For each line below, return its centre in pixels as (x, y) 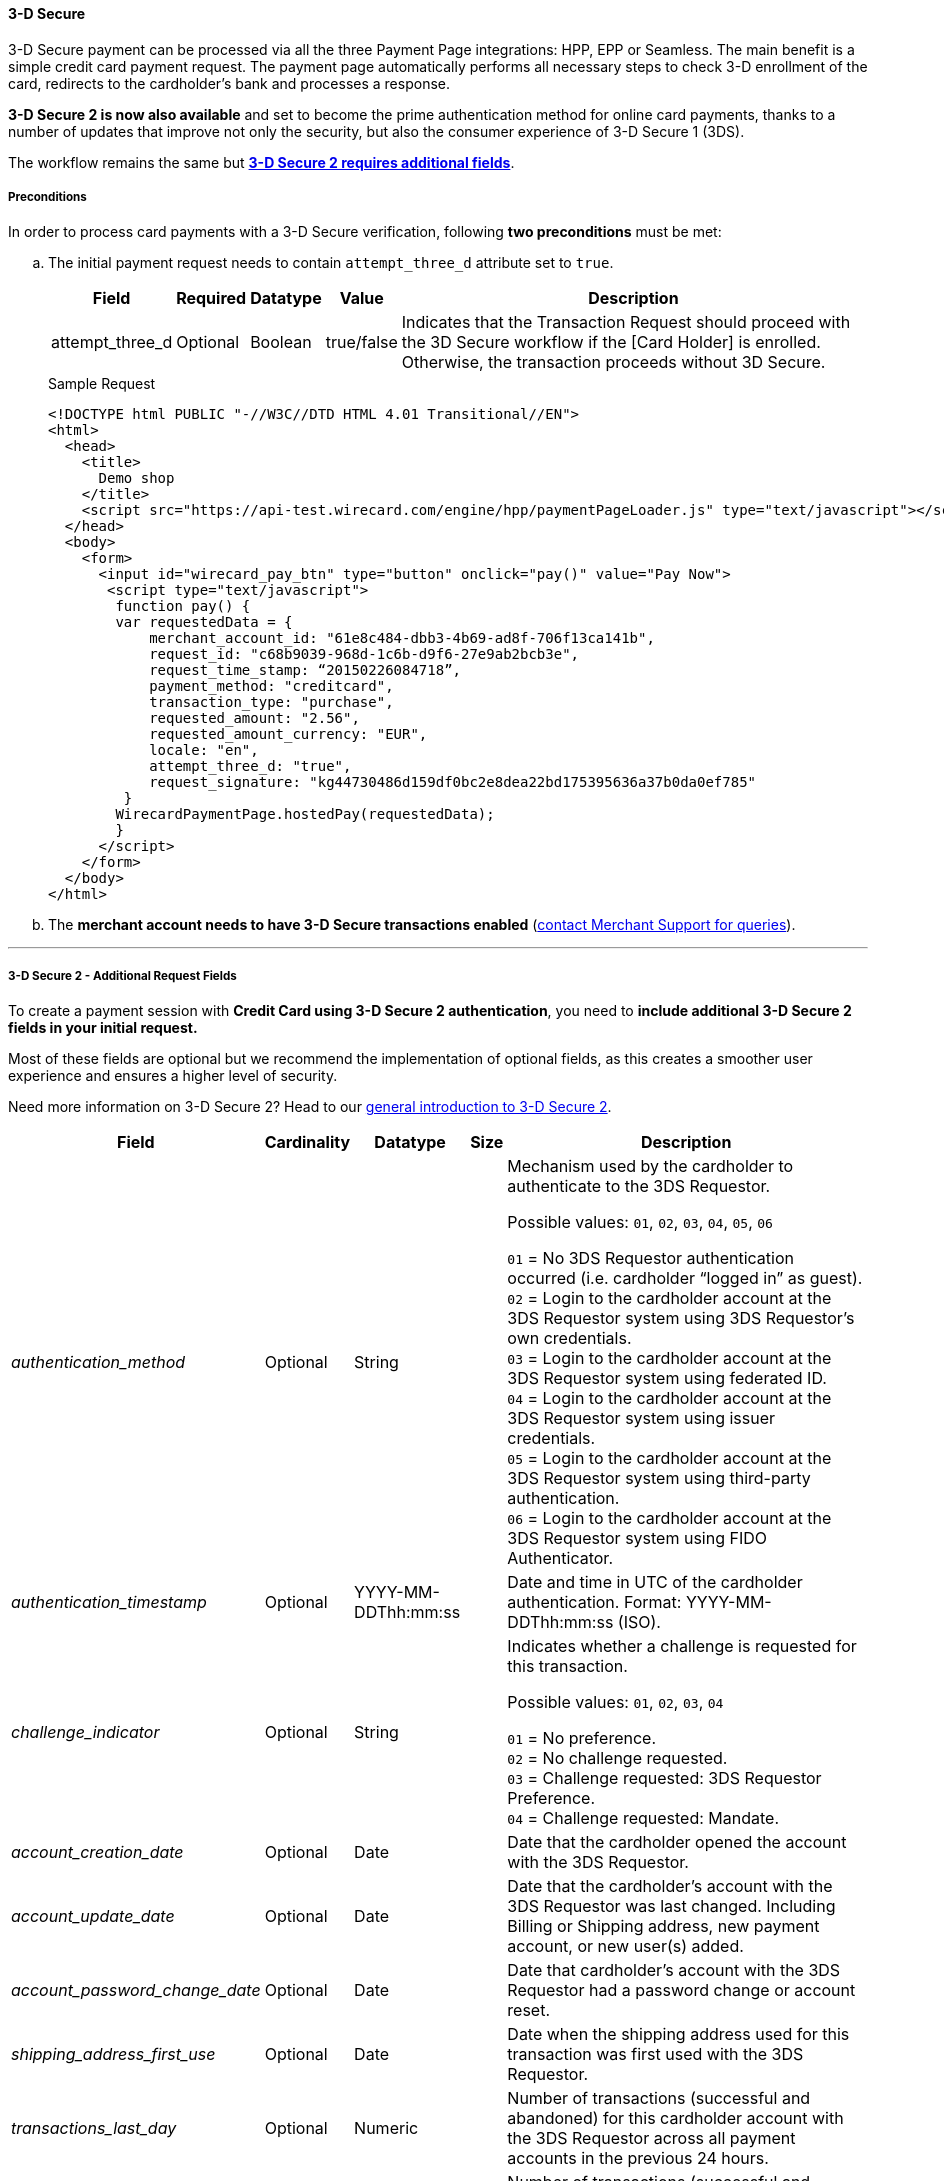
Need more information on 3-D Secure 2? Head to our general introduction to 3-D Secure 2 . (310, 1107)
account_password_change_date (136, 1990)
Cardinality (307, 1142)
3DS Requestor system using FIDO (637, 1538)
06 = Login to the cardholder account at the (669, 1518)
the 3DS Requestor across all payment (651, 2138)
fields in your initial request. (103, 1028)
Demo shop (136, 478)
